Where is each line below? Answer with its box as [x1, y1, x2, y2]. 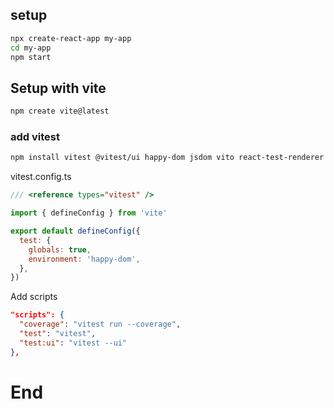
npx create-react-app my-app [10, 33, 132, 43]
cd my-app [10, 43, 52, 53]
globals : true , [28, 244, 92, 255]
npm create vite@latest [10, 106, 110, 117]
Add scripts [10, 291, 58, 303]
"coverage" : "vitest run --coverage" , [19, 319, 182, 330]
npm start [10, 52, 52, 62]
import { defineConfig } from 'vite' [10, 208, 168, 218]
